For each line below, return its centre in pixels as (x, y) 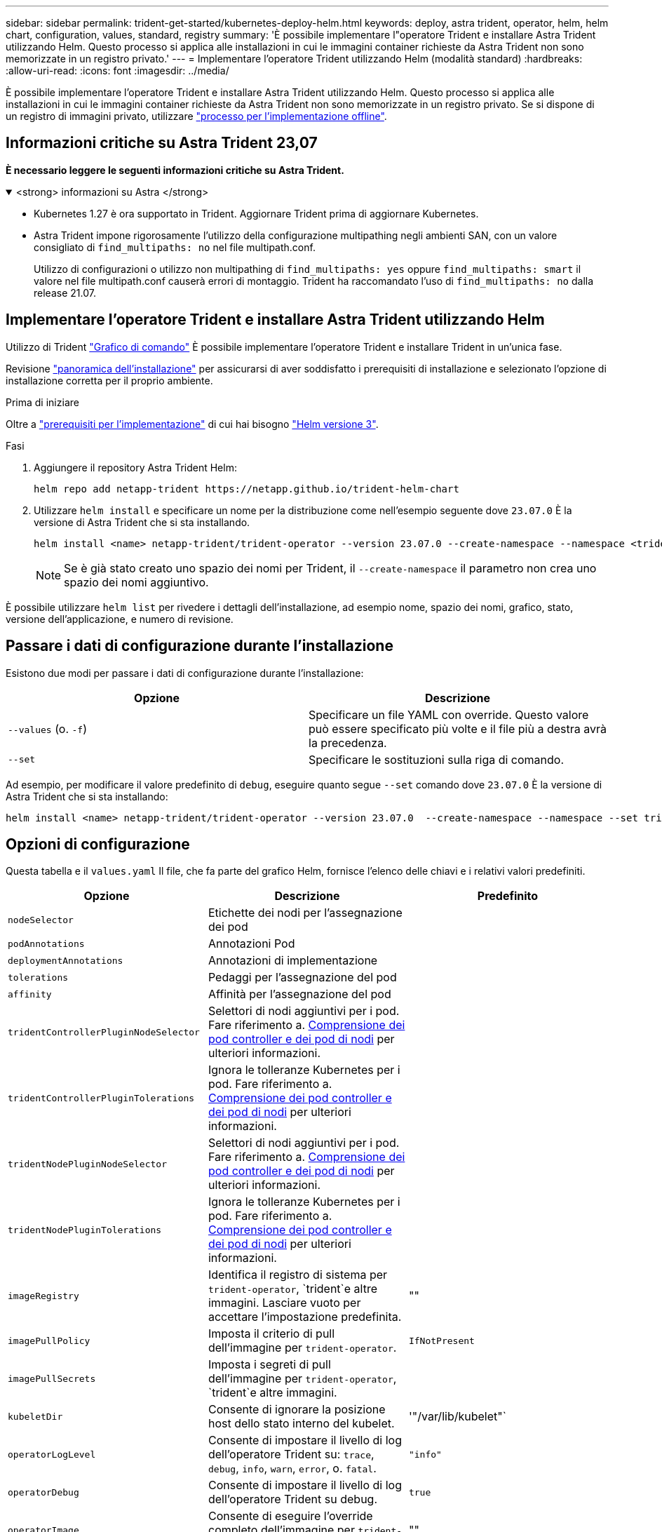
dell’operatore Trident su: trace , (291, 1454)
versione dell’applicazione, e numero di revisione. (120, 619)
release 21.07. (65, 293)
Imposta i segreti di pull (269, 1365)
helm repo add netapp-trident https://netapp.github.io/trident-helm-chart (246, 489)
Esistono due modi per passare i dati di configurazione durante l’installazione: (185, 673)
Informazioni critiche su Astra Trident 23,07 (162, 143)
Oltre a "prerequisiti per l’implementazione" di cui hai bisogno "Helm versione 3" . (192, 424)
